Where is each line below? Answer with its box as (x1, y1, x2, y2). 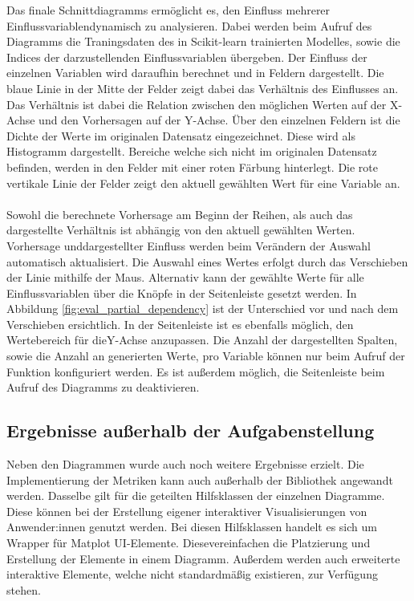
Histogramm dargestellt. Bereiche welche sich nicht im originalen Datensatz (6, 143, 377, 160)
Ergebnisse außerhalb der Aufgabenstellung (6, 418, 375, 443)
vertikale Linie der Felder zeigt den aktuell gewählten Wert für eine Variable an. (6, 174, 400, 191)
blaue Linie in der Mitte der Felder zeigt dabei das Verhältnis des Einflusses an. (6, 79, 399, 96)
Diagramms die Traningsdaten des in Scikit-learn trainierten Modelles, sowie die (6, 33, 400, 50)
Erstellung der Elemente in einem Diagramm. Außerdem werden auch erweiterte (6, 550, 400, 566)
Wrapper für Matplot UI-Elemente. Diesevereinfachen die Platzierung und (6, 534, 371, 551)
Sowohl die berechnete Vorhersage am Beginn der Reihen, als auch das (6, 205, 353, 222)
